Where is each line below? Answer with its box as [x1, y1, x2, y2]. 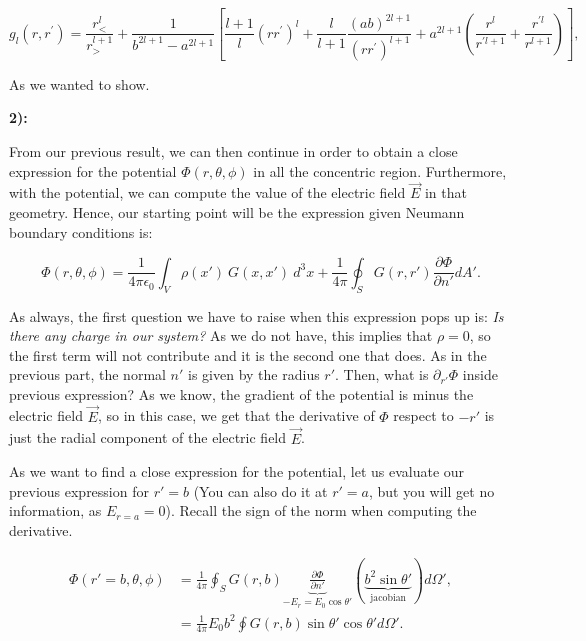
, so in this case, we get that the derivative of [97, 405, 375, 426]
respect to [393, 405, 454, 426]
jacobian [370, 592, 407, 603]
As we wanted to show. [9, 73, 150, 94]
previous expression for [9, 480, 149, 501]
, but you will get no [368, 480, 495, 501]
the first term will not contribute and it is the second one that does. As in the [9, 344, 487, 365]
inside [462, 364, 498, 385]
